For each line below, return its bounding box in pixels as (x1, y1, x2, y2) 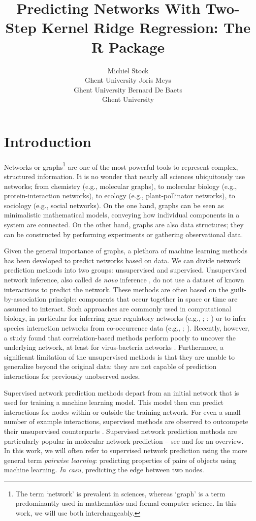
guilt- (230, 284, 247, 294)
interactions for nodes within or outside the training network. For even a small (4, 406, 241, 417)
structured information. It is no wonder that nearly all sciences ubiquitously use (4, 171, 245, 182)
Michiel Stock (107, 65, 149, 75)
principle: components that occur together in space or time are (48, 294, 238, 304)
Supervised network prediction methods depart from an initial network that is (4, 387, 239, 398)
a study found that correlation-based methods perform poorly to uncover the (4, 332, 236, 342)
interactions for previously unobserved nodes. (4, 370, 140, 381)
